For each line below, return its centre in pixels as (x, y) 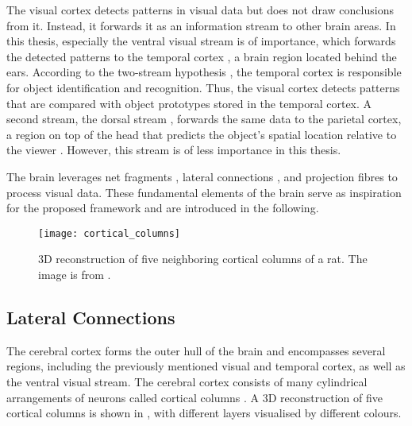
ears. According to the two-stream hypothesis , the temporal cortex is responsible (204, 72)
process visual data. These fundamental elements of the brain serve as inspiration (204, 192)
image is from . (75, 274)
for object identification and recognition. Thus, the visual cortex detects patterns (203, 87)
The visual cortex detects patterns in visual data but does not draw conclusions (200, 10)
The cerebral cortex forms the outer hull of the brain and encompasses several (196, 350)
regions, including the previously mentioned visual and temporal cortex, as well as (206, 366)
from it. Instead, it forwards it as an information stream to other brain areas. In (201, 25)
